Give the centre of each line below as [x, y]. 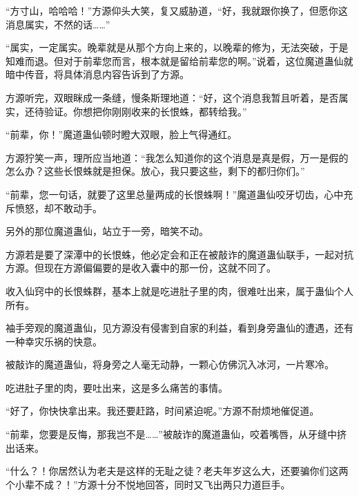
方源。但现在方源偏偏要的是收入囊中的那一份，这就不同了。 [141, 268]
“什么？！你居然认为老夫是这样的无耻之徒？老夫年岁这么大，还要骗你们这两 [177, 471]
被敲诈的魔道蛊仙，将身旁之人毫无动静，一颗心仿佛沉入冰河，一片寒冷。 [170, 364]
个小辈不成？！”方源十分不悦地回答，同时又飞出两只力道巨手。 [148, 484]
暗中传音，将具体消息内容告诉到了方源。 [97, 74]
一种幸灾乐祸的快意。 [54, 341]
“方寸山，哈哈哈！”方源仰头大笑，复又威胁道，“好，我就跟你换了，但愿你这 [177, 10]
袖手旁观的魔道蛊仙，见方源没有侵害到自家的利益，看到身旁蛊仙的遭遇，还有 [179, 328]
